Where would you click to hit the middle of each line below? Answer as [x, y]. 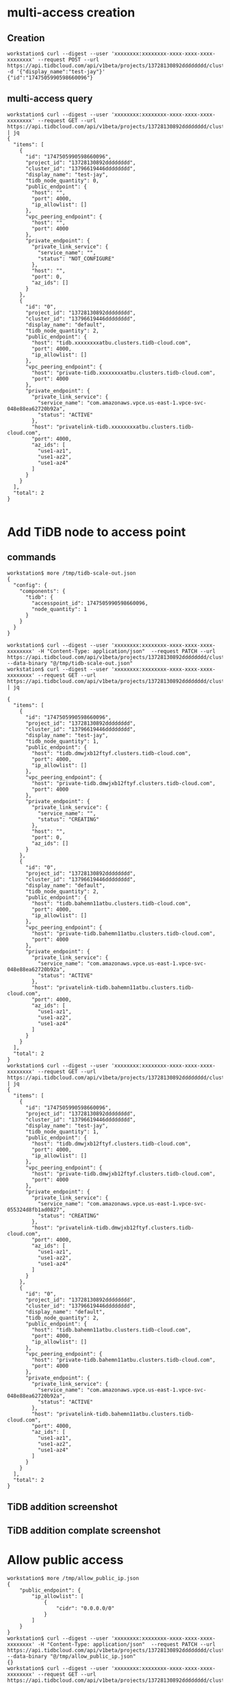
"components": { [43, 591]
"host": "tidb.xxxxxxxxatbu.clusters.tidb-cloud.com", [112, 343]
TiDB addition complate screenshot [84, 1530]
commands [31, 557]
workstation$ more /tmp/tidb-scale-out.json [72, 573]
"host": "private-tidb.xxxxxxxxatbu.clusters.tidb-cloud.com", [124, 373]
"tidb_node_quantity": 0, [62, 181]
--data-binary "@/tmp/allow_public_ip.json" [72, 1656]
